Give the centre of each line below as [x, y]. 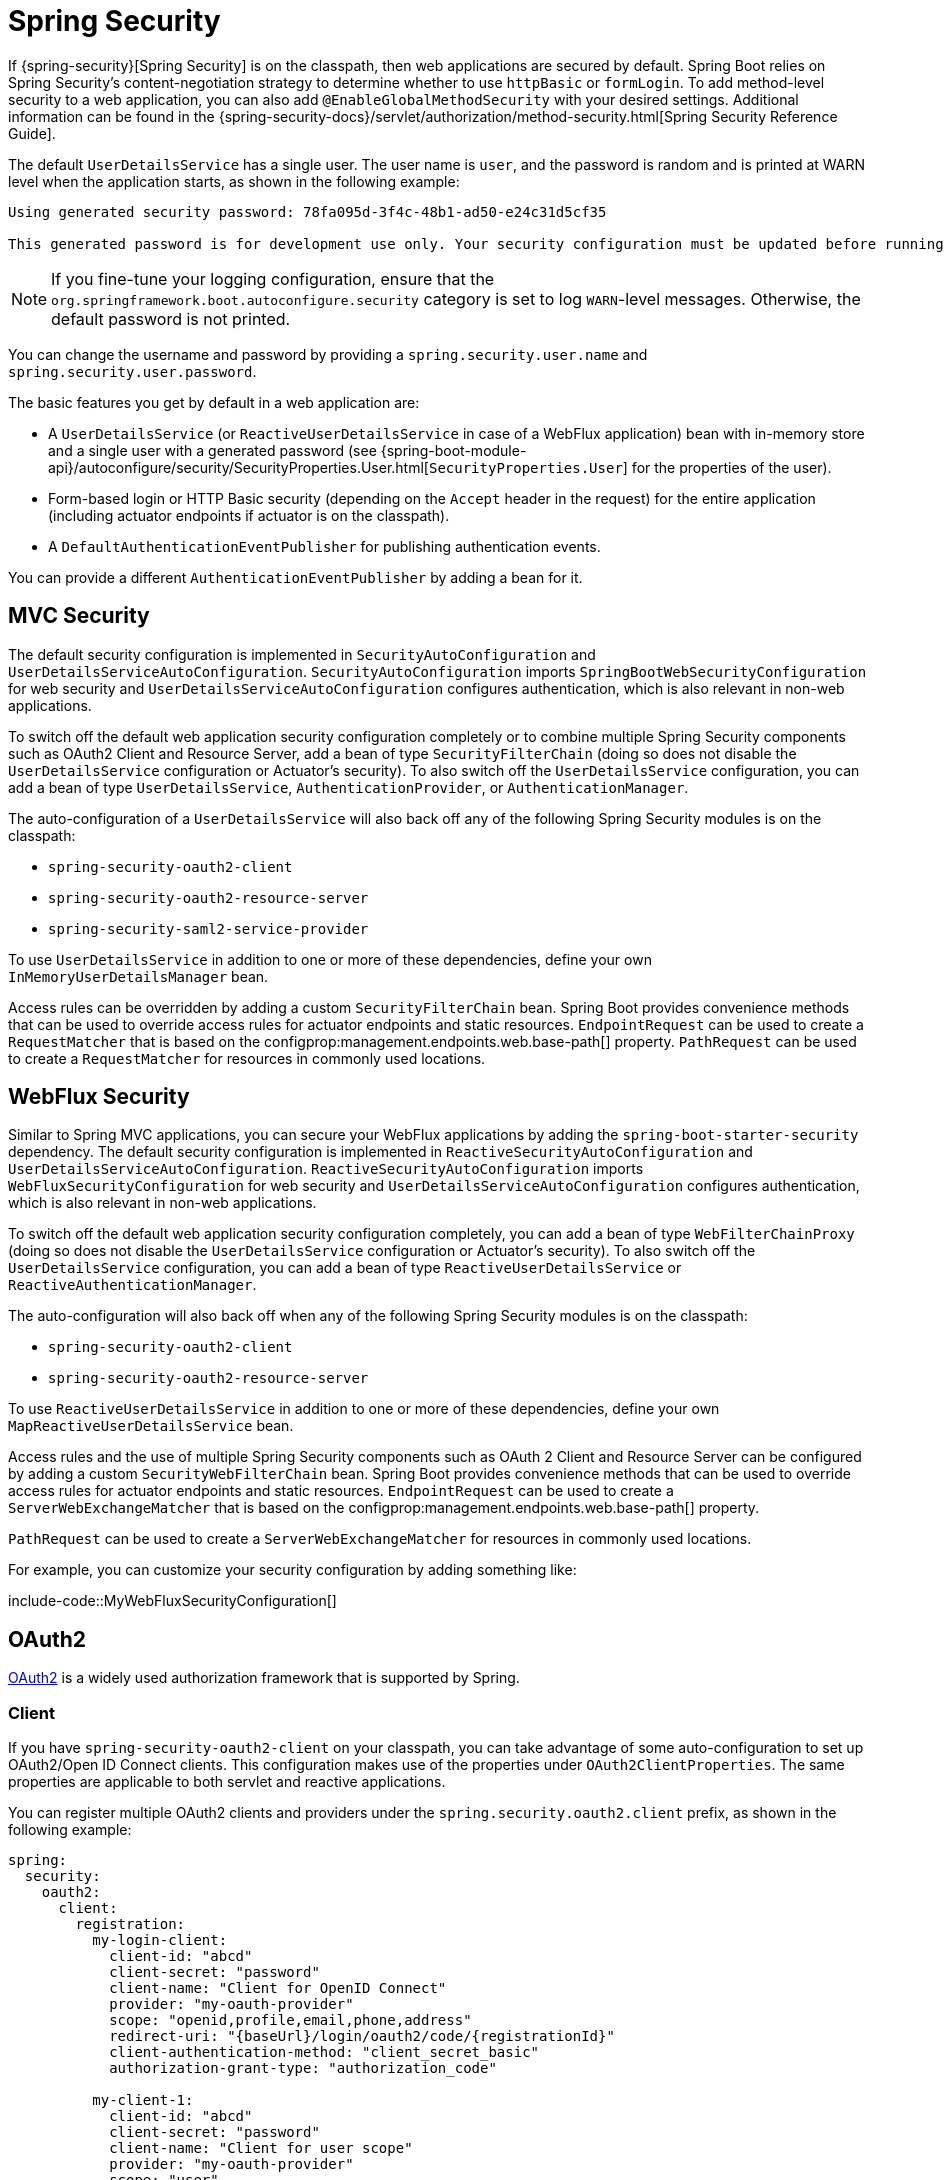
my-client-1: [143, 2100]
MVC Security [79, 616]
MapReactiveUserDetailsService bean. [151, 1426]
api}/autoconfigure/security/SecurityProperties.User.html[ [238, 467]
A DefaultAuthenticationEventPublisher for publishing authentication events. [324, 546]
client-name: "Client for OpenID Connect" [278, 1988]
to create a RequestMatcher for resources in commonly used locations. [247, 1058]
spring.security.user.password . [132, 371]
